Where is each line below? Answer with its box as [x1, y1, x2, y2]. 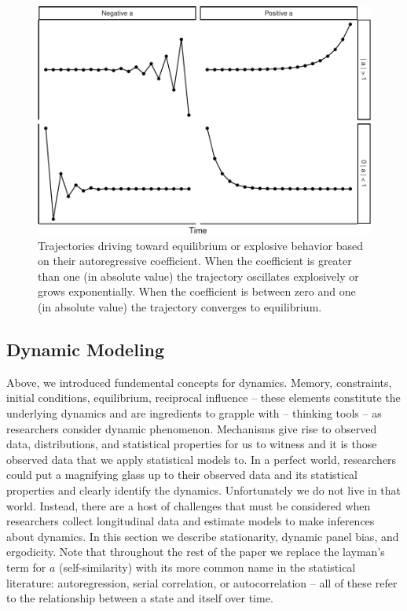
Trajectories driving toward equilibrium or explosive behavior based [38, 237, 363, 253]
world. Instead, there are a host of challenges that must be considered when [6, 497, 371, 513]
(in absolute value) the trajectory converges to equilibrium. [38, 299, 322, 315]
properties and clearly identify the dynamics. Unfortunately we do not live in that [6, 482, 401, 499]
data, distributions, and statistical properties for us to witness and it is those [6, 436, 377, 452]
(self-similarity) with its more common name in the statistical [58, 558, 356, 575]
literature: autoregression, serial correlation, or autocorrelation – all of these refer [6, 574, 398, 591]
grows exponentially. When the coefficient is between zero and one [38, 283, 356, 300]
